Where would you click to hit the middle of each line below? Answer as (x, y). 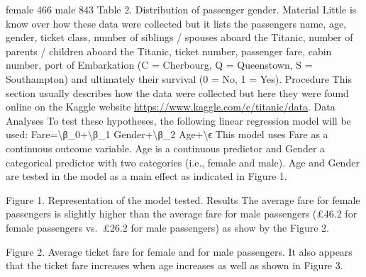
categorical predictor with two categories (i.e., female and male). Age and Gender (183, 162)
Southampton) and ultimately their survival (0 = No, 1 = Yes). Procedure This (179, 78)
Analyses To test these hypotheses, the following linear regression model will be (178, 120)
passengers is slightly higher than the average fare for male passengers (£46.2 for (182, 214)
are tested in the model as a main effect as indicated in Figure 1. (146, 176)
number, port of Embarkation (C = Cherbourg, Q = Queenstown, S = (159, 65)
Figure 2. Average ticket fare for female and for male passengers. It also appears (179, 251)
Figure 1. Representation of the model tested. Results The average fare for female (183, 199)
